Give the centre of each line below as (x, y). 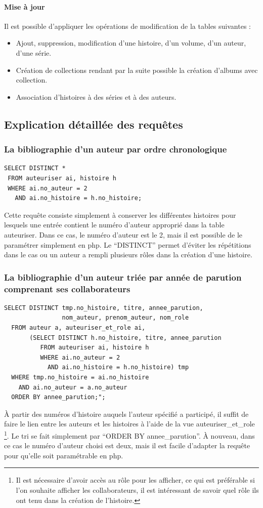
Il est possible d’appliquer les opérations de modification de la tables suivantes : (127, 26)
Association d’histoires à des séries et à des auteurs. (96, 96)
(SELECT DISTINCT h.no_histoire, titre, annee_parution (125, 338)
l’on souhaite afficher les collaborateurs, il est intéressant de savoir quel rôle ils (137, 490)
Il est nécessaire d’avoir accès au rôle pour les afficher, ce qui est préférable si (135, 480)
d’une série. (34, 52)
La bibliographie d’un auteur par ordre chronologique (116, 149)
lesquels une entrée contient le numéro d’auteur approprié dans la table (114, 225)
